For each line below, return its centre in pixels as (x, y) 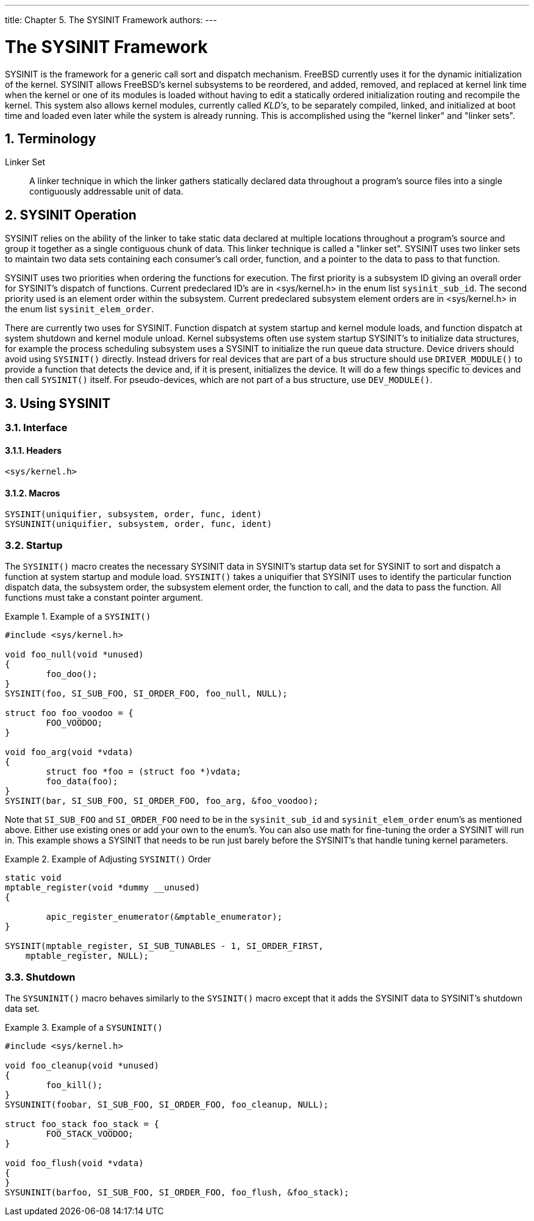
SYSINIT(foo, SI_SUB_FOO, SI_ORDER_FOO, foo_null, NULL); (146, 694)
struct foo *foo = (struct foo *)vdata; (144, 772)
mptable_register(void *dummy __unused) (103, 888)
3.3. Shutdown (40, 977)
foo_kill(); (74, 1085)
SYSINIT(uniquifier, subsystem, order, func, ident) (133, 514)
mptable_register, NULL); (87, 956)
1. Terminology (51, 138)
